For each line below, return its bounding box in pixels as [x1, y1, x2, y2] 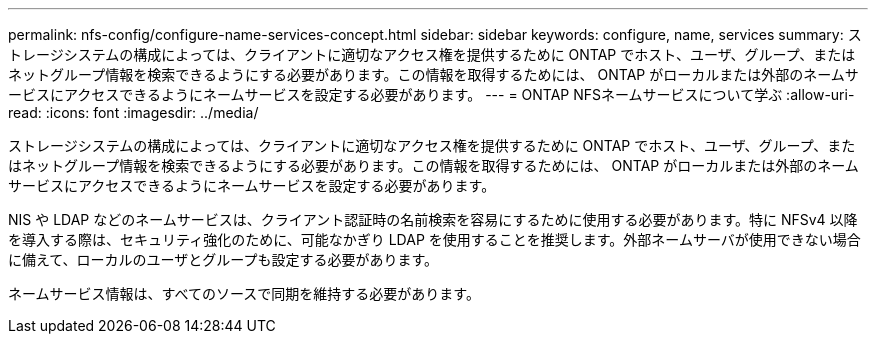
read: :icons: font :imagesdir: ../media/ [8, 104, 259, 121]
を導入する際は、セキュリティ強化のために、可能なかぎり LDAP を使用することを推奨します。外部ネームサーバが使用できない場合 [8, 231, 861, 248]
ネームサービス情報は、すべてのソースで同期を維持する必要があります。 [8, 285, 480, 302]
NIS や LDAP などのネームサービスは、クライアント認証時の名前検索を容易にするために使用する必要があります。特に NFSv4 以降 [8, 211, 858, 228]
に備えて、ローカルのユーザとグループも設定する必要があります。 [8, 251, 439, 268]
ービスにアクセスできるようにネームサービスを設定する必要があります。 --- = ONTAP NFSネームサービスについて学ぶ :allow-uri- [8, 86, 855, 103]
